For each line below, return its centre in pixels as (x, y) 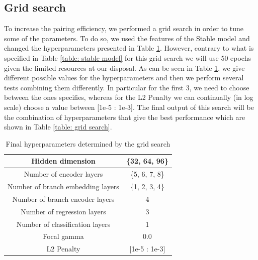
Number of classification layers (63, 224)
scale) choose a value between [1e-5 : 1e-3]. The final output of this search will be (129, 107)
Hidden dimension (63, 161)
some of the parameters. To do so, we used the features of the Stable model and (127, 38)
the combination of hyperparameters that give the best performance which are (125, 117)
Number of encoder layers (63, 174)
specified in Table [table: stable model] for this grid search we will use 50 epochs (127, 57)
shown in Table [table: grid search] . (58, 127)
